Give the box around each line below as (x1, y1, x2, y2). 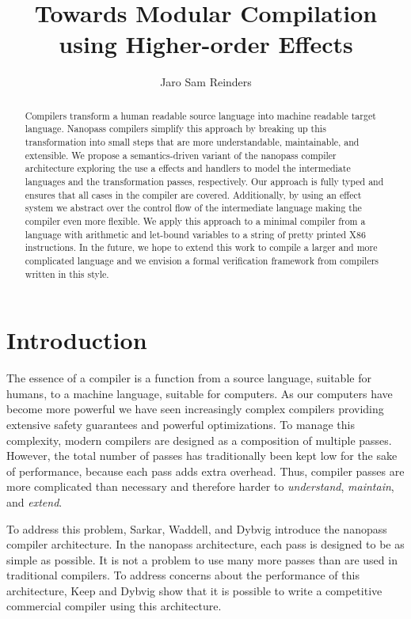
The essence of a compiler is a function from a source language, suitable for (6, 370, 371, 386)
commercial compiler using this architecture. (6, 598, 222, 614)
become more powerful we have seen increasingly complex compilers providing (6, 401, 384, 417)
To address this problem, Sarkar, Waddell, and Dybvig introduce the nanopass (6, 520, 387, 537)
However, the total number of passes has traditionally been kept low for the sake (6, 447, 398, 464)
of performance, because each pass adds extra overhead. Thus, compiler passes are (6, 462, 405, 479)
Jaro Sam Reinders (160, 74, 252, 90)
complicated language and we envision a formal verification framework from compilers (25, 253, 379, 267)
